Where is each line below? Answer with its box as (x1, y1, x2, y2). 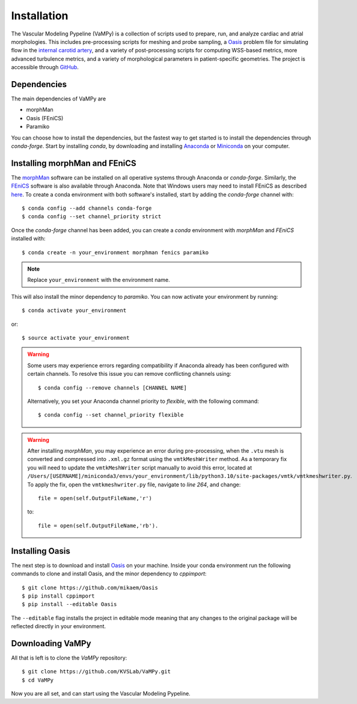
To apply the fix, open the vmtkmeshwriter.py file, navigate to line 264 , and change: (27, 481, 241, 488)
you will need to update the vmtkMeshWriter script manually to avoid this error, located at (27, 464, 252, 471)
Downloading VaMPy (11, 638, 91, 649)
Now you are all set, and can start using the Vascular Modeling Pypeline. (11, 690, 191, 697)
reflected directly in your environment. (11, 623, 106, 630)
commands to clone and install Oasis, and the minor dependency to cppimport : (11, 570, 207, 577)
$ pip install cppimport (22, 592, 95, 599)
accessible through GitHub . (11, 64, 79, 71)
